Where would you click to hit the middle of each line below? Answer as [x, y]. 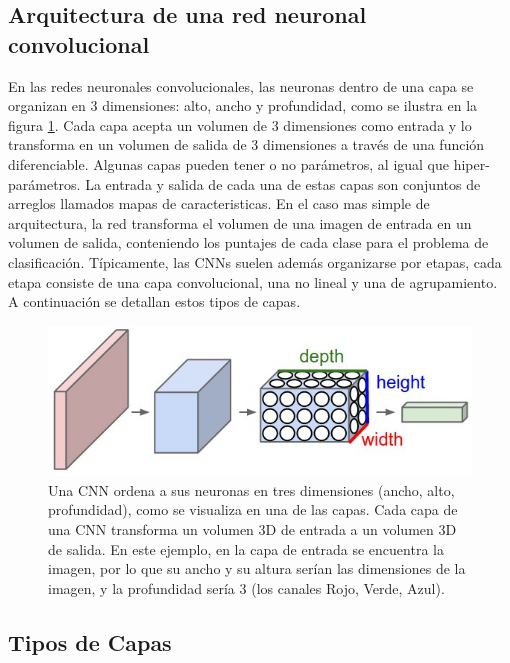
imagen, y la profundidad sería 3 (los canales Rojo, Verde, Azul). [246, 587]
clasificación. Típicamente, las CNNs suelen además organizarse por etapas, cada [255, 261]
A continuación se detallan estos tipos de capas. [154, 301]
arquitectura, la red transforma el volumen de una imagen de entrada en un [240, 222]
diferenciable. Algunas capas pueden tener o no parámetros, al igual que [229, 163]
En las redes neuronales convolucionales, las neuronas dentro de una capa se [241, 85]
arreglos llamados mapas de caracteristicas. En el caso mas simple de [219, 203]
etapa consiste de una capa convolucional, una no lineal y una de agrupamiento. [253, 281]
